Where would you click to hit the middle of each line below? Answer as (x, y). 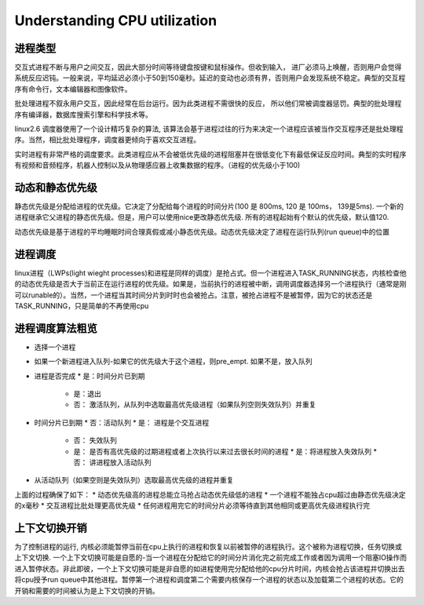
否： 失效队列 (95, 440)
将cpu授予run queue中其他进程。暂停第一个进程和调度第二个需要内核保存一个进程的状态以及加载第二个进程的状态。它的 (209, 580)
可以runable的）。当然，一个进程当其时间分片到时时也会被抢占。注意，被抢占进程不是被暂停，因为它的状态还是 (194, 295)
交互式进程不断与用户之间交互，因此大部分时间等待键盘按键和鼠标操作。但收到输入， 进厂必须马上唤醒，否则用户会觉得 (208, 67)
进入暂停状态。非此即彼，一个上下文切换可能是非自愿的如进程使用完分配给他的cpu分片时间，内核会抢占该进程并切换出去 (210, 568)
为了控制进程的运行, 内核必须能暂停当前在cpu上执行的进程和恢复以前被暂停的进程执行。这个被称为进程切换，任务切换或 (208, 547)
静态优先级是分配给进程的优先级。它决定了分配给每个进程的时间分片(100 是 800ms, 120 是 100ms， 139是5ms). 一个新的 (209, 206)
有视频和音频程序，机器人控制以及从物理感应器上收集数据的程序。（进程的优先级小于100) (157, 166)
